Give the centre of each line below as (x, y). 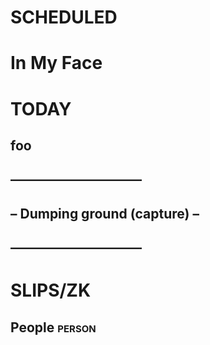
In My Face (56, 63)
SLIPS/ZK (51, 290)
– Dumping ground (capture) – (105, 213)
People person (53, 327)
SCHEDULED (64, 17)
